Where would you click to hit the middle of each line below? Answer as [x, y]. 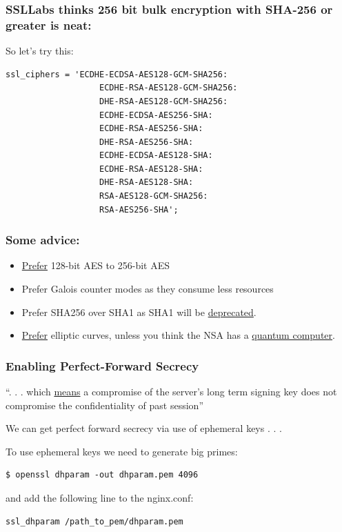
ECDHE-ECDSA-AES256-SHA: [156, 115]
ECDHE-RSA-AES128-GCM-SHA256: [169, 88]
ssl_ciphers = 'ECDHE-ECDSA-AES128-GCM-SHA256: [117, 74]
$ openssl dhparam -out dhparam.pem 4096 [102, 475]
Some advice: [43, 240]
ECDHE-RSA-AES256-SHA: [151, 129]
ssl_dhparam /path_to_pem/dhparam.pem [94, 521]
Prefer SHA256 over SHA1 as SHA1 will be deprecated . [139, 312]
